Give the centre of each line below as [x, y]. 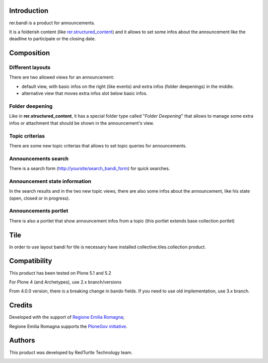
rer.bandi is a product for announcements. [52, 23]
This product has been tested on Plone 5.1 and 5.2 [60, 273]
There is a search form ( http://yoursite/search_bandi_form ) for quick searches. [90, 168]
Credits [21, 305]
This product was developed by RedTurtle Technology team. [71, 352]
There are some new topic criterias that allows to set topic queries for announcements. [98, 145]
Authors [22, 340]
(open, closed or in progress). [40, 198]
